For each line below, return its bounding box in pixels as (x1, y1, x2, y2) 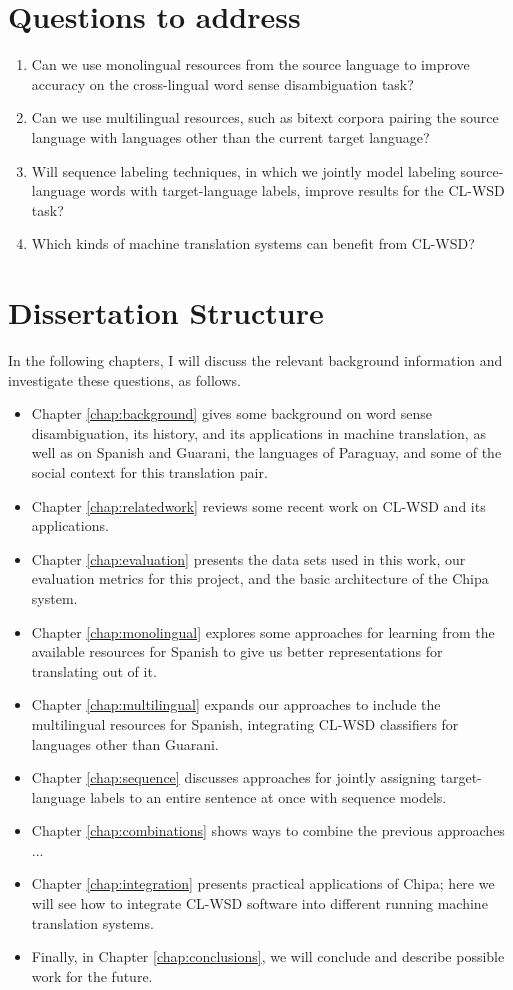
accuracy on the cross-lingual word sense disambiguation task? (31, 73, 414, 94)
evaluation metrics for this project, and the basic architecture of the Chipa (31, 568, 489, 589)
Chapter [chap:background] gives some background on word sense (31, 403, 433, 424)
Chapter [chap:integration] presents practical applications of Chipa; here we (31, 873, 495, 894)
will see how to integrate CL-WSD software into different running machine (31, 893, 488, 914)
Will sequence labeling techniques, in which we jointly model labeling (31, 160, 456, 181)
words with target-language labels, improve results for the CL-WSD (90, 180, 505, 201)
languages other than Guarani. (31, 733, 219, 754)
